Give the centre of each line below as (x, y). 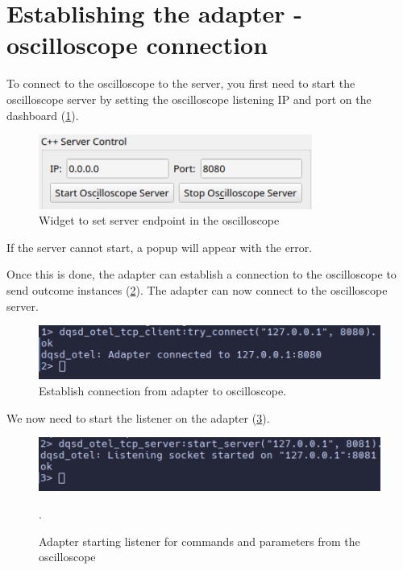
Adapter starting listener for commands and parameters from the (199, 541)
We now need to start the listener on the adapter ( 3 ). (138, 417)
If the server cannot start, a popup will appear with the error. (160, 247)
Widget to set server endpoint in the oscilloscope (159, 220)
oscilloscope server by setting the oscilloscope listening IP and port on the (189, 99)
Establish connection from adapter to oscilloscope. (163, 390)
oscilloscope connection (137, 45)
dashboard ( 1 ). (43, 115)
